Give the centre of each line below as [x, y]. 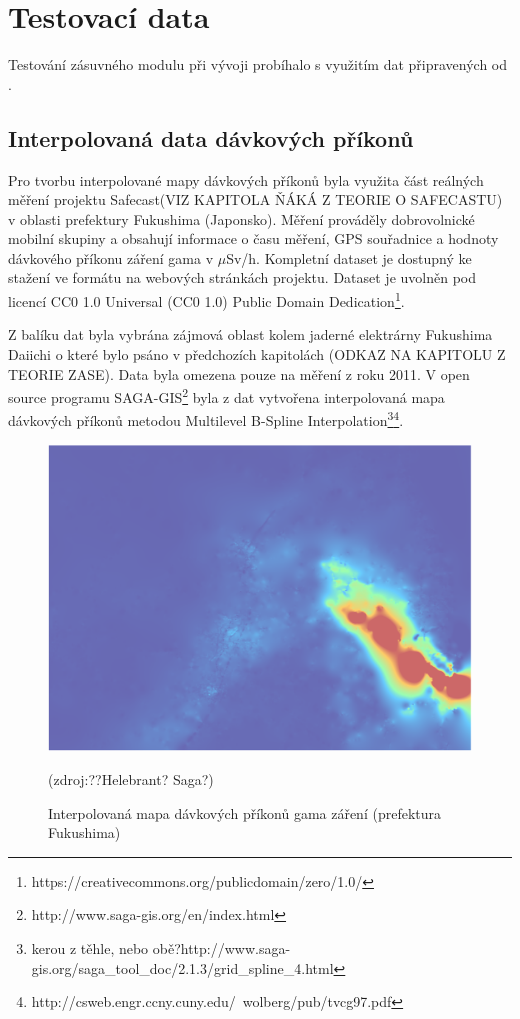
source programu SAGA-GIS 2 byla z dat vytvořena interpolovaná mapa [226, 395]
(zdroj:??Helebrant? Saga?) [131, 779]
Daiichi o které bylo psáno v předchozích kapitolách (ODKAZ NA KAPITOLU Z [257, 353]
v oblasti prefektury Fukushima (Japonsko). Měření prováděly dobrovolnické [241, 218]
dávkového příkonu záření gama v [111, 257]
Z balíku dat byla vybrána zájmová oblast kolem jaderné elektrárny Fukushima [250, 334]
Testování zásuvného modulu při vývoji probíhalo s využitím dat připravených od [258, 64]
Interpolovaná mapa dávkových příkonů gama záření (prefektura [245, 812]
